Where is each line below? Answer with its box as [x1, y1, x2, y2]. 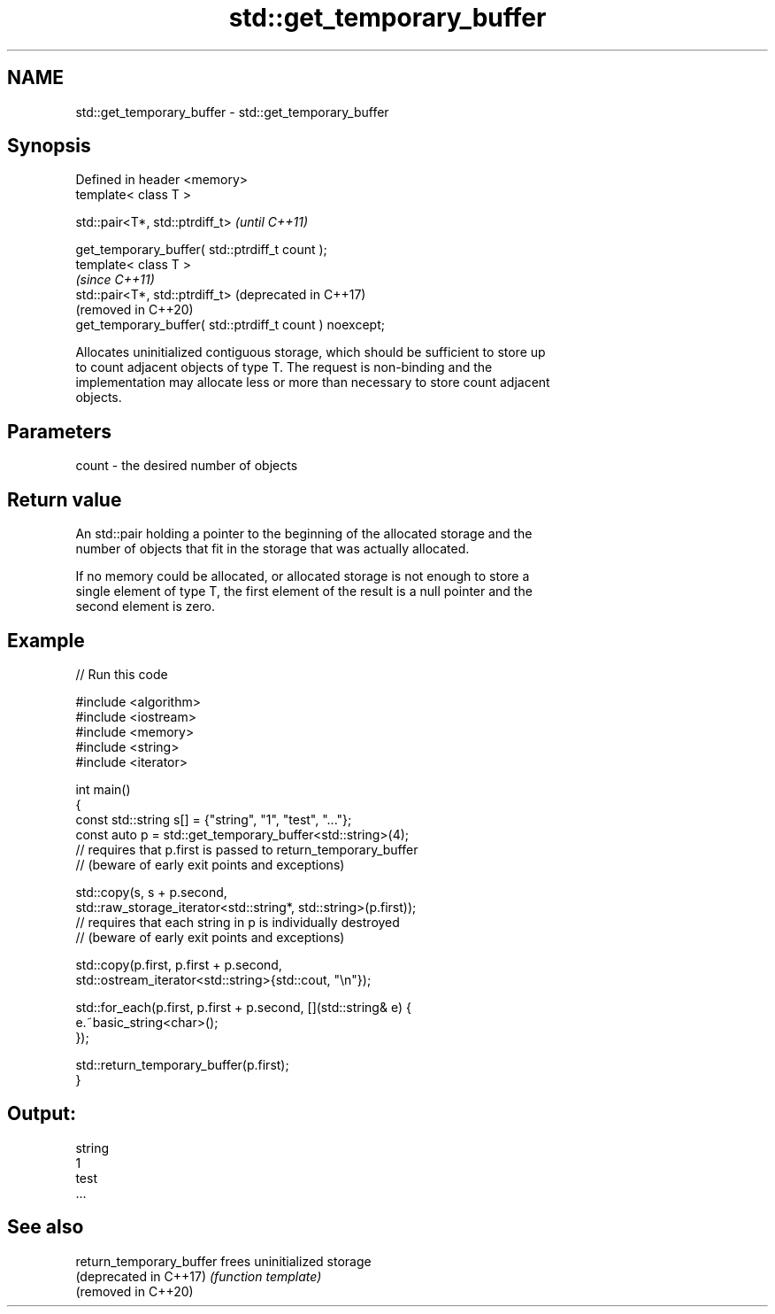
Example [7, 629, 85, 652]
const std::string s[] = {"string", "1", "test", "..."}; [75, 811, 352, 827]
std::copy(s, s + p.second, [75, 884, 227, 900]
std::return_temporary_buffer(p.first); [75, 1056, 289, 1072]
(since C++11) [75, 272, 155, 288]
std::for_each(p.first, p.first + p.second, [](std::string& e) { [75, 999, 411, 1015]
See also [7, 1216, 84, 1239]
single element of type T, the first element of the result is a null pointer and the [75, 584, 533, 599]
